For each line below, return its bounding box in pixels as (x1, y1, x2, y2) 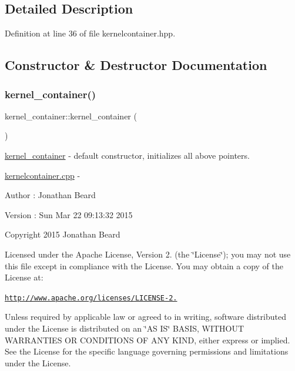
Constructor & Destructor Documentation (5, 56, 267, 74)
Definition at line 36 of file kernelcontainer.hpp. (5, 27, 176, 39)
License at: (5, 271, 43, 283)
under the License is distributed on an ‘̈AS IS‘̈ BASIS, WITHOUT (5, 322, 244, 334)
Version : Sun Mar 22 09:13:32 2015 (5, 208, 133, 220)
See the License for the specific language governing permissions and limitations (5, 345, 289, 357)
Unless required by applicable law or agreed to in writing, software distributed (5, 310, 286, 323)
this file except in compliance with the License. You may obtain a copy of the (5, 259, 283, 272)
